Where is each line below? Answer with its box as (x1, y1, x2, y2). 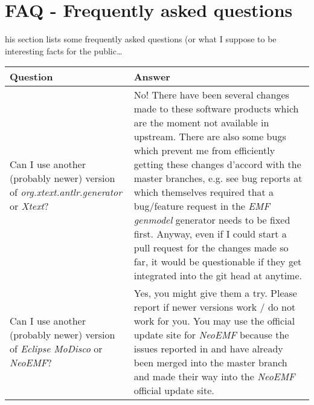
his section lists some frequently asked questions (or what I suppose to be (5, 33, 277, 45)
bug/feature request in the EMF (133, 199, 270, 213)
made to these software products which (133, 102, 299, 116)
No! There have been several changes (133, 88, 289, 102)
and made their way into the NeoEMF (133, 369, 295, 384)
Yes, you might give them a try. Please (133, 286, 297, 300)
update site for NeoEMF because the (133, 328, 289, 342)
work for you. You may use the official (133, 314, 295, 328)
